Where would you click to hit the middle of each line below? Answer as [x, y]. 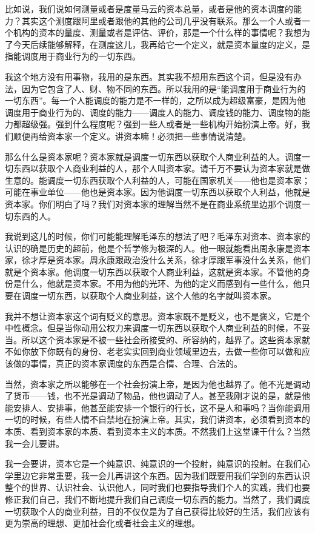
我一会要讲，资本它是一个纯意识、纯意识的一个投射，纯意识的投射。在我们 [153, 464]
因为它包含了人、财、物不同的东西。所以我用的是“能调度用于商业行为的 [164, 88]
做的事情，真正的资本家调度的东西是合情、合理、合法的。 [128, 364]
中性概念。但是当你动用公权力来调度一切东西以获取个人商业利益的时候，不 [153, 328]
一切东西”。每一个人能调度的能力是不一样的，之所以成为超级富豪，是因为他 [155, 100]
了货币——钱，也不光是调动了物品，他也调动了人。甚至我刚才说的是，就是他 [157, 396]
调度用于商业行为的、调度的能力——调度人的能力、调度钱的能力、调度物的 [153, 112]
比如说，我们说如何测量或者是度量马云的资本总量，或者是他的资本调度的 [149, 8]
